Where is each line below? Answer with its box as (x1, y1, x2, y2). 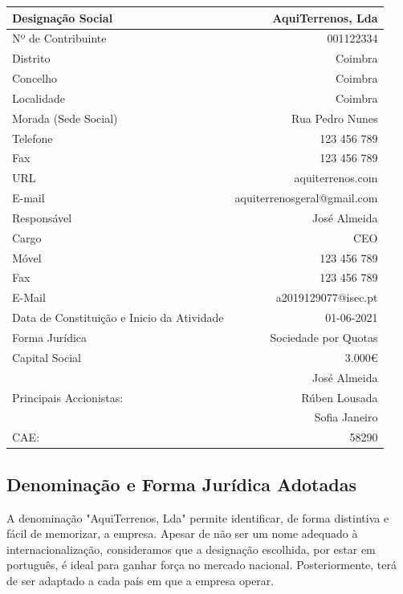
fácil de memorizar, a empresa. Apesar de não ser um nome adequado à (6, 525, 358, 542)
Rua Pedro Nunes (291, 109, 378, 126)
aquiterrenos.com (294, 169, 378, 186)
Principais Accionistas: (12, 389, 124, 405)
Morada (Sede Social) (12, 109, 118, 126)
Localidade (12, 89, 65, 106)
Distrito (12, 50, 51, 67)
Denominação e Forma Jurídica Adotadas (6, 471, 356, 496)
